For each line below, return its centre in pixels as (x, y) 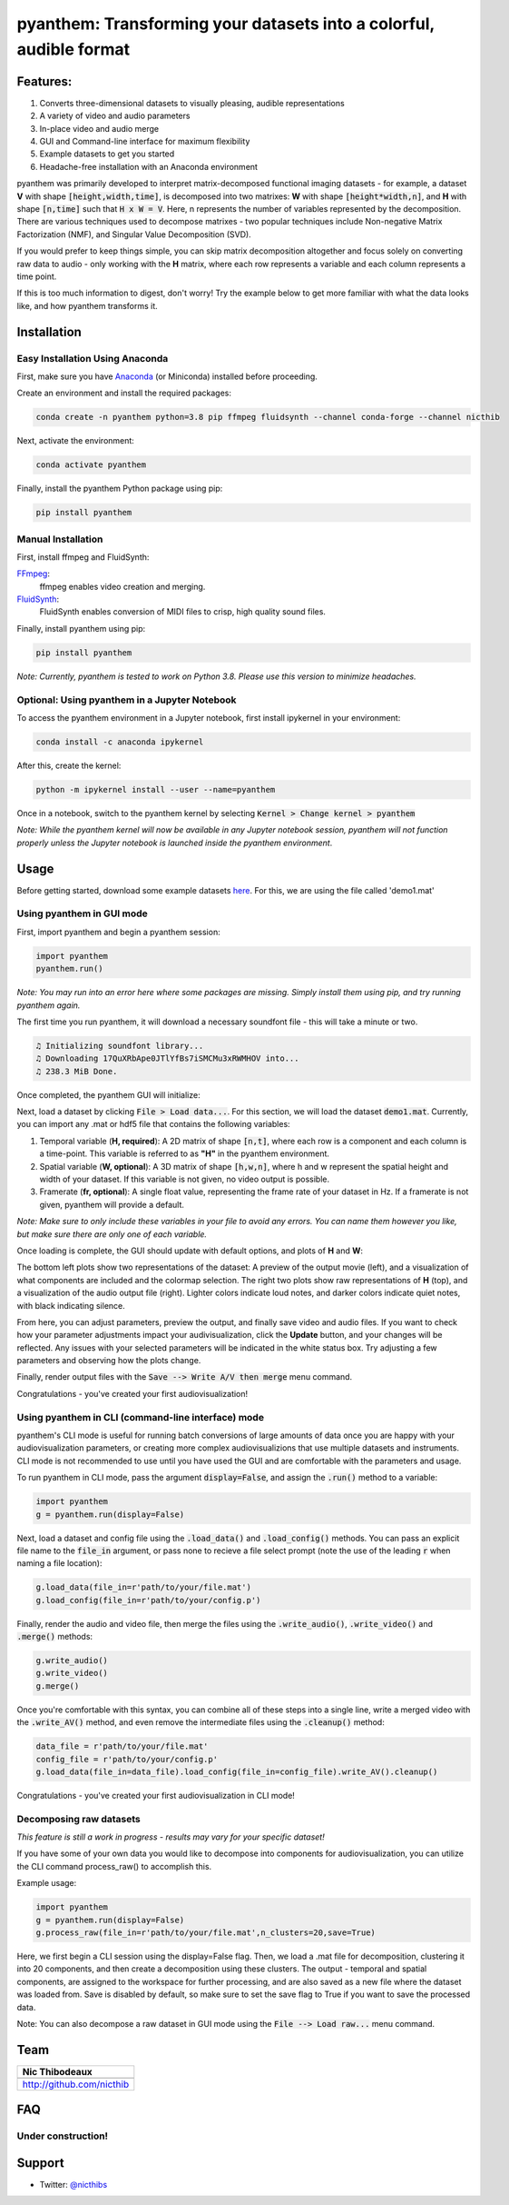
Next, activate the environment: (76, 441)
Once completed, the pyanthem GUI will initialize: (108, 1094)
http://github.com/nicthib (76, 2084)
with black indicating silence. (71, 1305)
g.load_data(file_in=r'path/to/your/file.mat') (143, 1587)
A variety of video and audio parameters (115, 116)
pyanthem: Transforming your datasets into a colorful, (226, 24)
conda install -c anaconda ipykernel (120, 742)
